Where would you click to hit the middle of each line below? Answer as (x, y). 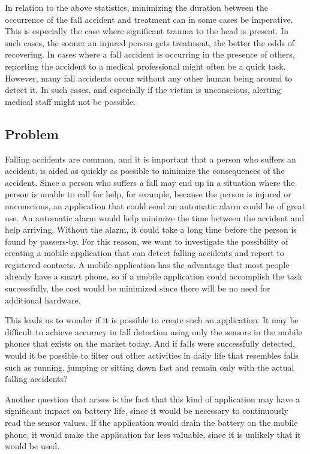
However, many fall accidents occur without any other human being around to (149, 78)
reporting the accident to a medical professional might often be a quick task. (145, 66)
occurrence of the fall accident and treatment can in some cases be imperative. (149, 19)
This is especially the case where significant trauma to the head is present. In (147, 31)
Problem (32, 133)
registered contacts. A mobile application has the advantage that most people (147, 264)
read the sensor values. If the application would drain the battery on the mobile (151, 423)
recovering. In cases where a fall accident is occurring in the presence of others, (150, 54)
